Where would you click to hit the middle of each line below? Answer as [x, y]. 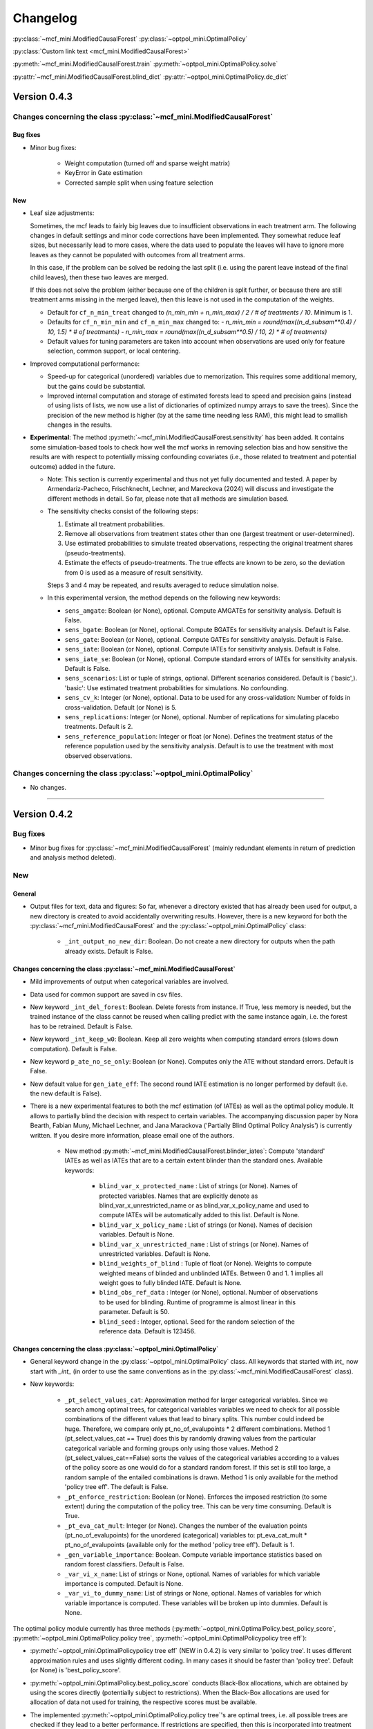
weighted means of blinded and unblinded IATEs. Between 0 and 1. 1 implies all [211, 1273]
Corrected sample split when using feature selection [139, 183]
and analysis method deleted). [73, 858]
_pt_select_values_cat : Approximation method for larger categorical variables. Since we [196, 1400]
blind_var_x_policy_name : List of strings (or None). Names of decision [206, 1225]
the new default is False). [66, 1093]
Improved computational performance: [85, 364]
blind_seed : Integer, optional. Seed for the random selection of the [197, 1322]
